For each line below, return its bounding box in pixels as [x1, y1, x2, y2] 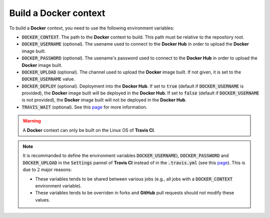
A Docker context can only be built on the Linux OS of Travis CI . [22, 127, 155, 133]
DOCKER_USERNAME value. [21, 76, 75, 82]
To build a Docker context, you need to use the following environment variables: [9, 25, 174, 31]
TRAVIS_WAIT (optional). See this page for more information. [21, 104, 147, 110]
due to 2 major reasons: [22, 166, 72, 172]
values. [35, 196, 50, 202]
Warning [22, 118, 41, 124]
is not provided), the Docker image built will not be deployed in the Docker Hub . [21, 97, 187, 103]
